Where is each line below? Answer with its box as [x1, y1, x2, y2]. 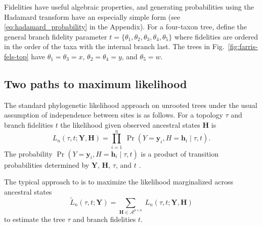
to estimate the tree [4, 213, 65, 224]
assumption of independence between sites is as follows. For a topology [4, 109, 223, 120]
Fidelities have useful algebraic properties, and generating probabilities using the [4, 2, 254, 12]
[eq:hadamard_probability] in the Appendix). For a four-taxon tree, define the [4, 21, 247, 32]
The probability [4, 148, 53, 159]
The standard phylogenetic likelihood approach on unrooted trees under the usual [4, 99, 257, 110]
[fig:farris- [228, 41, 258, 52]
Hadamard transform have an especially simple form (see [4, 11, 181, 22]
